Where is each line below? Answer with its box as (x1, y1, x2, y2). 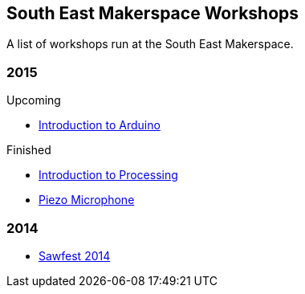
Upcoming (6, 93, 61, 108)
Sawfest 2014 (39, 248, 111, 263)
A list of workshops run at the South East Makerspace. (6, 37, 294, 51)
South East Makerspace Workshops (6, 3, 299, 23)
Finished (6, 143, 51, 157)
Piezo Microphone (39, 193, 135, 207)
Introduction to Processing (39, 168, 178, 182)
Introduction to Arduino (39, 118, 161, 133)
